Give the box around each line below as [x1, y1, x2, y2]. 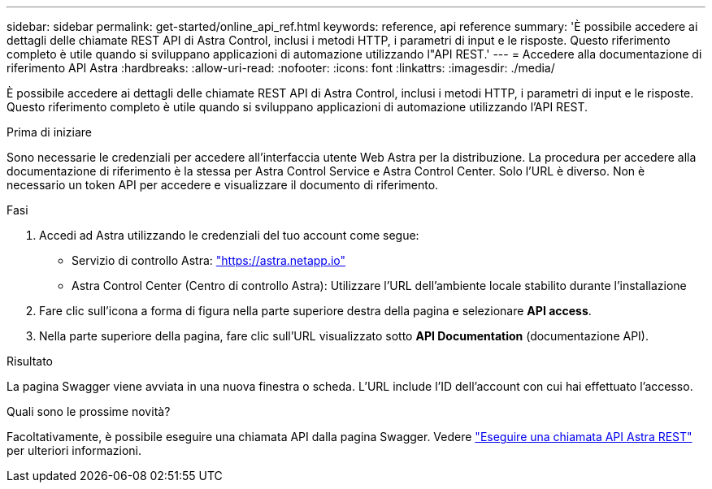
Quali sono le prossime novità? [7, 405, 171, 418]
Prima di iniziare [7, 125, 92, 139]
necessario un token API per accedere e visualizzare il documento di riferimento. [7, 178, 439, 192]
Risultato [7, 354, 54, 368]
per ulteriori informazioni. [7, 444, 142, 457]
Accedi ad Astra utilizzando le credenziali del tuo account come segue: [39, 228, 419, 242]
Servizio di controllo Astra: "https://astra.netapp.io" [72, 253, 346, 267]
